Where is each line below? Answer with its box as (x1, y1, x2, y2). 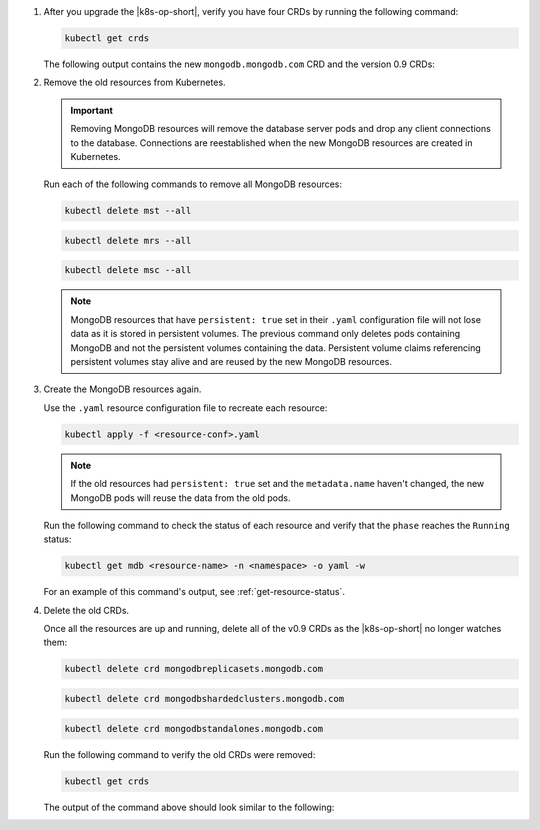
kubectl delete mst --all (64, 205, 192, 217)
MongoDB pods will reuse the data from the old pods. (70, 491, 291, 504)
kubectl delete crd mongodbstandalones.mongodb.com (64, 723, 324, 734)
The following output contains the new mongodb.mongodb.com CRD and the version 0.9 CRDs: (43, 58, 435, 70)
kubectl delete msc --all (64, 265, 192, 276)
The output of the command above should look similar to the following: (43, 801, 335, 813)
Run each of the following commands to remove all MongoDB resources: (43, 178, 343, 190)
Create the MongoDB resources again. (43, 383, 202, 395)
